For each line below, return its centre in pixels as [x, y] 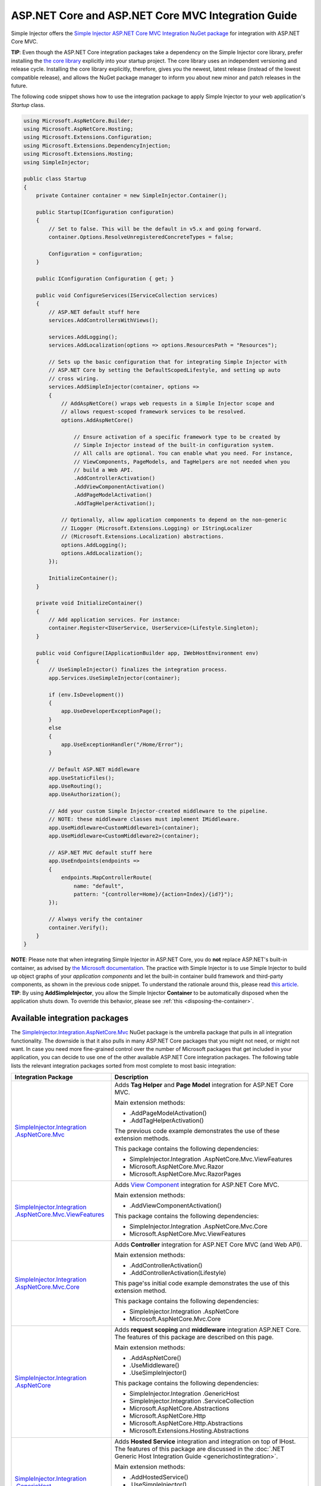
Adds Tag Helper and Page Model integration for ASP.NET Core [204, 1085]
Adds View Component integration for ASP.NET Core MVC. [197, 1185]
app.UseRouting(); [75, 786]
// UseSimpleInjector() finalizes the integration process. [138, 670]
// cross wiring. [74, 378]
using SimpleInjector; [56, 162]
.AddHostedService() [159, 1477]
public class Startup [55, 179]
